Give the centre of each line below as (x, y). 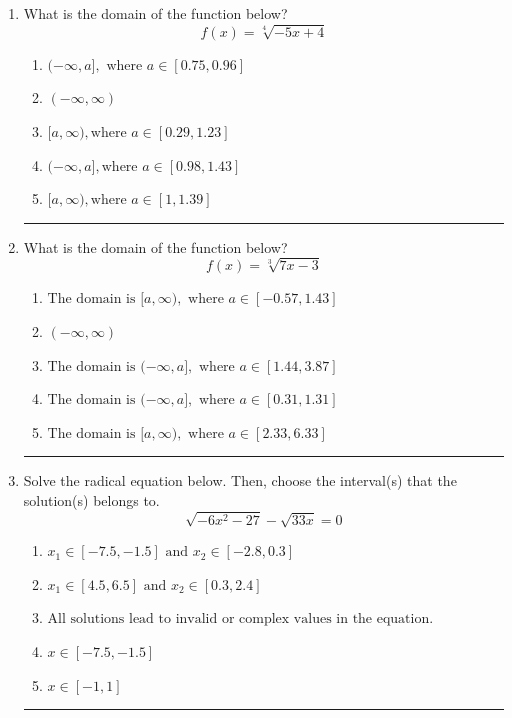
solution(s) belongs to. (91, 500)
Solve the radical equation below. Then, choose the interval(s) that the (240, 480)
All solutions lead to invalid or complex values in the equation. (240, 619)
